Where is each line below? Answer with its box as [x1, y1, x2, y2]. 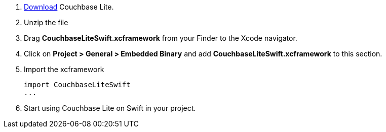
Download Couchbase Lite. [24, 3, 114, 11]
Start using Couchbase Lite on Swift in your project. [24, 104, 196, 112]
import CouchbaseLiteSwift [24, 81, 131, 89]
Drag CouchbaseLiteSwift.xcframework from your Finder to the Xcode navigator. [24, 34, 297, 42]
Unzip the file [24, 18, 68, 27]
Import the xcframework [24, 65, 104, 74]
